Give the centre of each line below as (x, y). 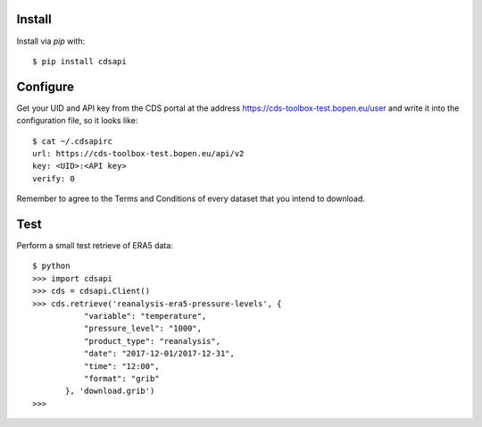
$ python (51, 266)
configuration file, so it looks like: (77, 121)
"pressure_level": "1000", (143, 329)
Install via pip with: (50, 41)
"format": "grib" (121, 378)
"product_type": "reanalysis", (152, 341)
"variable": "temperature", (145, 316)
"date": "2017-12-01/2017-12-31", (159, 354)
